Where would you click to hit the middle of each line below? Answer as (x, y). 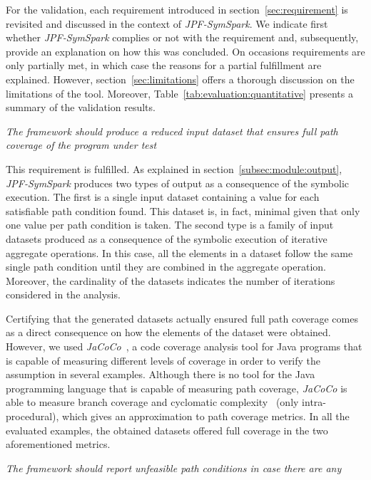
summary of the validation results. (81, 107)
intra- (314, 402)
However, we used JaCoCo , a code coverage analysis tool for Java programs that (184, 346)
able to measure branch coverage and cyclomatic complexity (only (152, 402)
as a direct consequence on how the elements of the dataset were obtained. (168, 332)
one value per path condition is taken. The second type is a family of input (170, 225)
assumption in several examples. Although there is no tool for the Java (161, 374)
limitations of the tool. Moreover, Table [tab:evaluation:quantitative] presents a (179, 93)
